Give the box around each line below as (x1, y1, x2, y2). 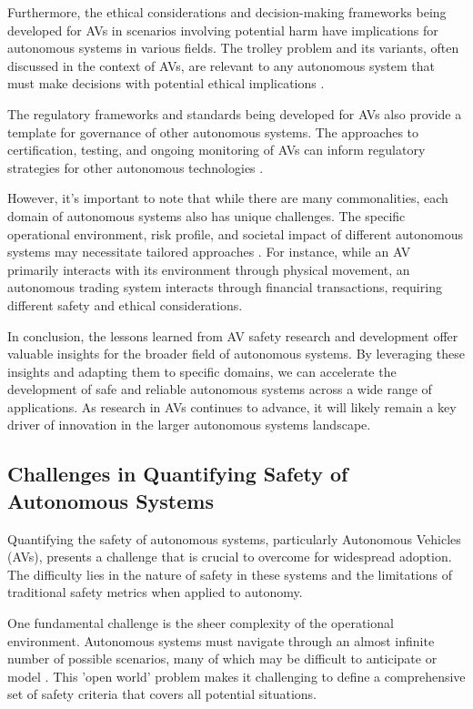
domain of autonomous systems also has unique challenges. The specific (7, 206, 406, 225)
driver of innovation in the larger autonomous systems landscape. (7, 415, 371, 434)
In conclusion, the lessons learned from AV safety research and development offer (7, 326, 458, 345)
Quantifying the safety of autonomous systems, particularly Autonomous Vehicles (7, 529, 461, 548)
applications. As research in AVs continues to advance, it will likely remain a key (7, 397, 457, 416)
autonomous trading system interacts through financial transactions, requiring (7, 278, 442, 297)
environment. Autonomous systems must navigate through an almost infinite (7, 631, 435, 650)
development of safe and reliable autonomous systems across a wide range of (7, 380, 432, 399)
